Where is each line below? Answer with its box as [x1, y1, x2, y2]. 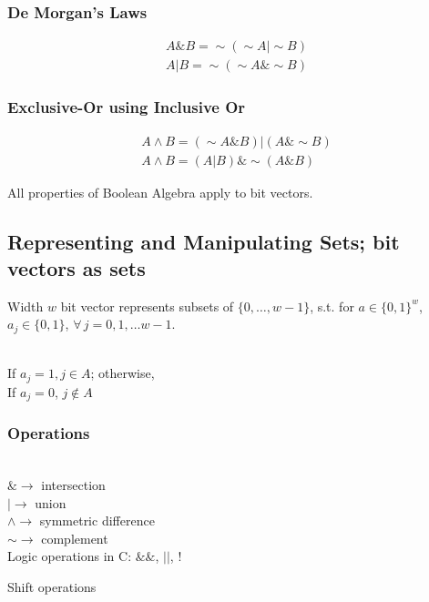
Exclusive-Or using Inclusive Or [7, 96, 246, 118]
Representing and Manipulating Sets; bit [7, 227, 400, 255]
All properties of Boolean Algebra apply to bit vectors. [7, 182, 313, 201]
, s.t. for [310, 296, 354, 315]
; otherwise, [90, 363, 155, 383]
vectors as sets [7, 253, 146, 281]
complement [41, 528, 108, 547]
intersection [41, 475, 106, 495]
